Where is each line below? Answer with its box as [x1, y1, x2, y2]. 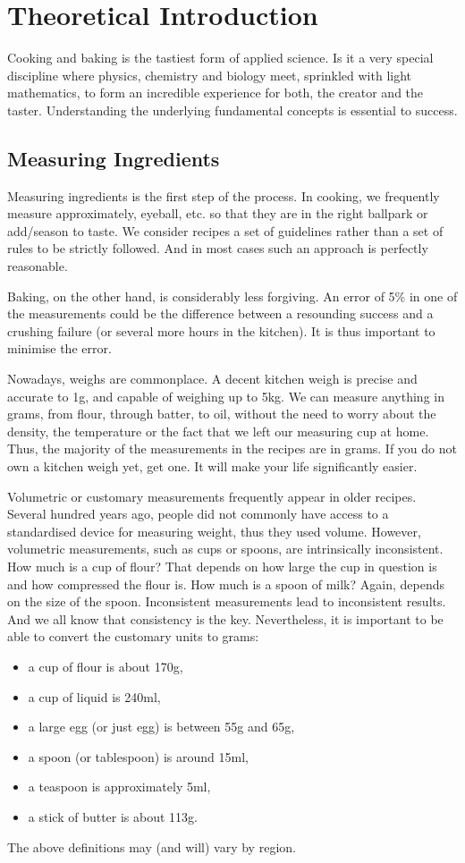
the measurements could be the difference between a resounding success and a [7, 304, 434, 323]
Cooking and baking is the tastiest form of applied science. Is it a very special [7, 48, 434, 67]
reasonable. [7, 257, 68, 275]
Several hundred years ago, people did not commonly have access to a [7, 504, 389, 523]
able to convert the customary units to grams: [7, 627, 259, 646]
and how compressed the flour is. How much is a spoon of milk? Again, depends [7, 574, 444, 593]
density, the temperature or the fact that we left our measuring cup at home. [7, 421, 429, 440]
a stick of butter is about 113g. [28, 807, 198, 825]
